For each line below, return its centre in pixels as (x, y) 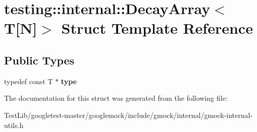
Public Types (39, 60)
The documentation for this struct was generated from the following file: (116, 98)
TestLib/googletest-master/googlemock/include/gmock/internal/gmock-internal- (128, 115)
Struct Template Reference (157, 28)
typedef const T (29, 81)
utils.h (14, 125)
